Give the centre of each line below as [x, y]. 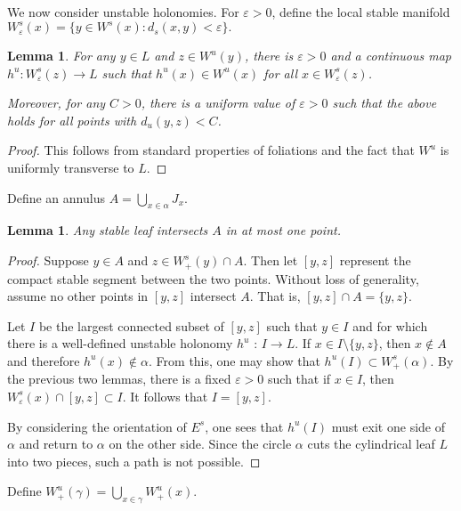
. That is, [275, 296]
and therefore [44, 360]
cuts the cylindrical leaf [371, 444]
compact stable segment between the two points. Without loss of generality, [213, 278]
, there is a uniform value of [218, 103]
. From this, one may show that [235, 360]
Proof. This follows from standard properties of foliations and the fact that [211, 150]
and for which [390, 325]
